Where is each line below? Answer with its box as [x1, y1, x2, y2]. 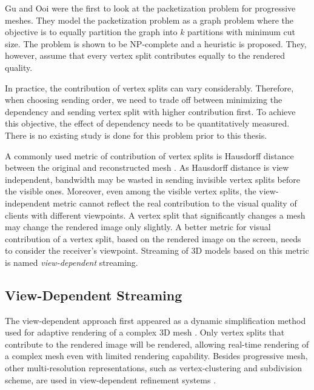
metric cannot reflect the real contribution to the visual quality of [53, 196, 297, 209]
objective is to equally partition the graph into [5, 25, 178, 38]
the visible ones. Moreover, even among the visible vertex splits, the [5, 185, 256, 197]
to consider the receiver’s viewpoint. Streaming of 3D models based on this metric [5, 244, 309, 257]
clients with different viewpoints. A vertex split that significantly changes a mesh [5, 208, 306, 221]
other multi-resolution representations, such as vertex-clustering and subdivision [5, 362, 302, 374]
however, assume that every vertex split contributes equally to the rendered [5, 49, 286, 62]
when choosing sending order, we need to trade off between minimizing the [5, 93, 282, 106]
